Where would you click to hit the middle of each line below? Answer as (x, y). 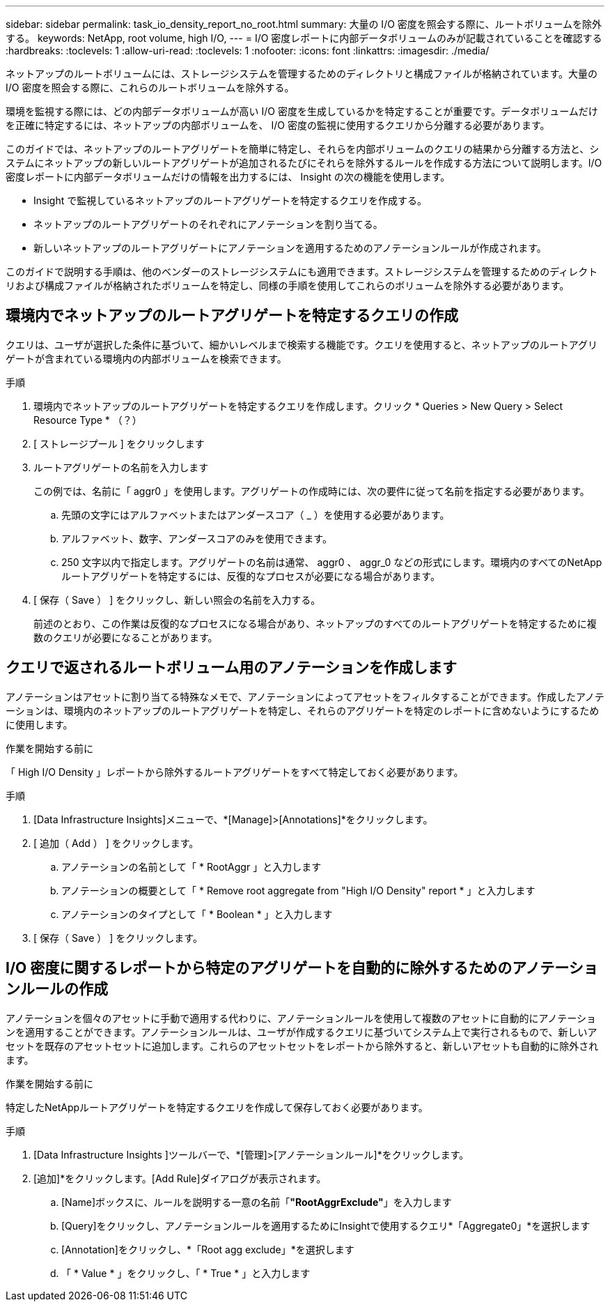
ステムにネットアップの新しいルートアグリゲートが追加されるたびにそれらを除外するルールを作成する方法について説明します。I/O (304, 163)
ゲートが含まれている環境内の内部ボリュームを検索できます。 (146, 358)
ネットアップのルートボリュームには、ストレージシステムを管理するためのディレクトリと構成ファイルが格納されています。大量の (302, 74)
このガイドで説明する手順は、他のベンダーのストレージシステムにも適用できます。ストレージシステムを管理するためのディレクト (302, 272)
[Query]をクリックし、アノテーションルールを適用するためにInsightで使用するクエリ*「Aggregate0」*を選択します (326, 1225)
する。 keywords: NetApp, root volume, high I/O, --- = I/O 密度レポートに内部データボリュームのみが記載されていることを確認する (304, 38)
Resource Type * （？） (88, 420)
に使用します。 (39, 724)
